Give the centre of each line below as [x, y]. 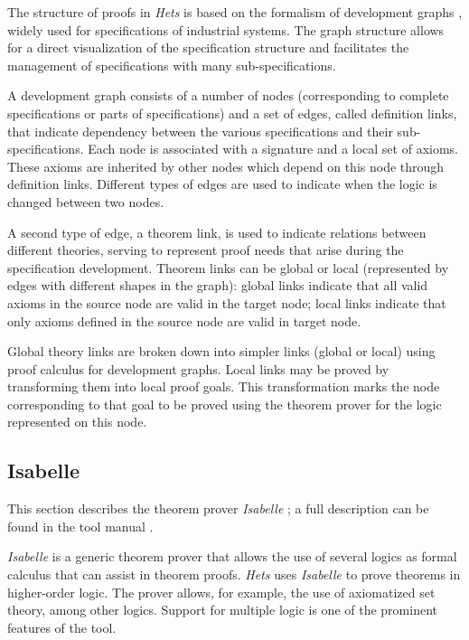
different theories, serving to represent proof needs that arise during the [206, 250]
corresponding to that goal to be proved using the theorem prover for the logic [225, 404]
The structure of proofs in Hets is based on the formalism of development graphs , [235, 12]
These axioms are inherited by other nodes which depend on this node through [226, 166]
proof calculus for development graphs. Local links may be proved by [198, 368]
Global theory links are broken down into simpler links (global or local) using [221, 351]
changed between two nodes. [86, 201]
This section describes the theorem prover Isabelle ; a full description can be [218, 508]
